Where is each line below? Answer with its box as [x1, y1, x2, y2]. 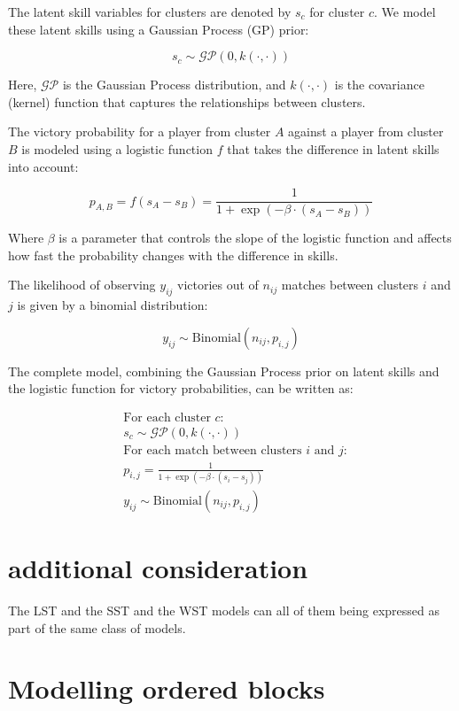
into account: [8, 157, 79, 175]
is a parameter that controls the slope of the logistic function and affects [58, 228, 452, 247]
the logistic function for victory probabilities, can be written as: [8, 379, 354, 398]
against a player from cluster [288, 122, 444, 141]
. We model [374, 3, 436, 20]
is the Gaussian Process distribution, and [62, 75, 286, 94]
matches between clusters [281, 275, 419, 294]
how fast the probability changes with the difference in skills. [8, 245, 338, 264]
